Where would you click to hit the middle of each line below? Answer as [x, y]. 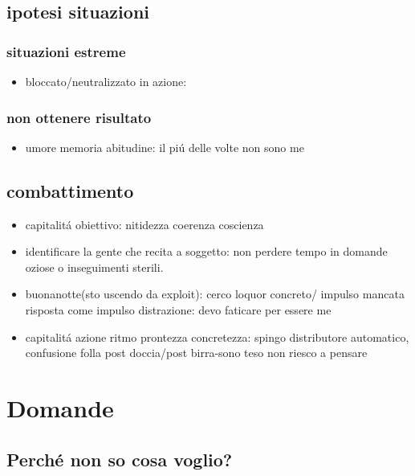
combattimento [70, 190]
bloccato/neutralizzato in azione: [106, 81]
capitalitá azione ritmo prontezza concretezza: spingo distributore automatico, [217, 336]
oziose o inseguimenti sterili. [94, 267]
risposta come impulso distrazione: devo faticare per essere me [178, 309]
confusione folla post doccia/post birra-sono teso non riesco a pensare [196, 353]
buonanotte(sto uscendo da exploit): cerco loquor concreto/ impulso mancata [215, 294]
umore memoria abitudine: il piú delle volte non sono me [165, 147]
